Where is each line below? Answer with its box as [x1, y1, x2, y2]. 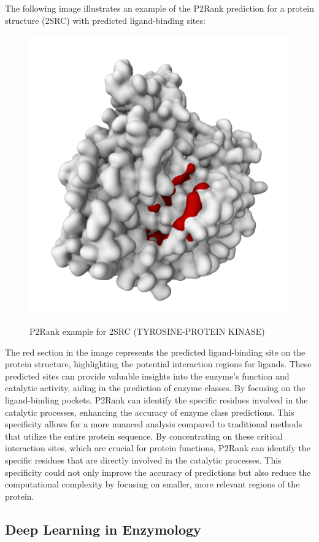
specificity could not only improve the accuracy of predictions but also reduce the [5, 465, 311, 478]
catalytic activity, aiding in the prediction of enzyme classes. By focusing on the [5, 381, 306, 394]
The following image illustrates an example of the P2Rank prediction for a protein [5, 2, 314, 14]
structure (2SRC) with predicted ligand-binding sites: [5, 13, 206, 26]
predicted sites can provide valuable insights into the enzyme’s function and [5, 369, 290, 382]
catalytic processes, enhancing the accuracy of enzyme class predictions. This [5, 405, 294, 418]
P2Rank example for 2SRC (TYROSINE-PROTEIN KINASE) [29, 325, 265, 338]
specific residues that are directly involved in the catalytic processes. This [5, 454, 282, 467]
